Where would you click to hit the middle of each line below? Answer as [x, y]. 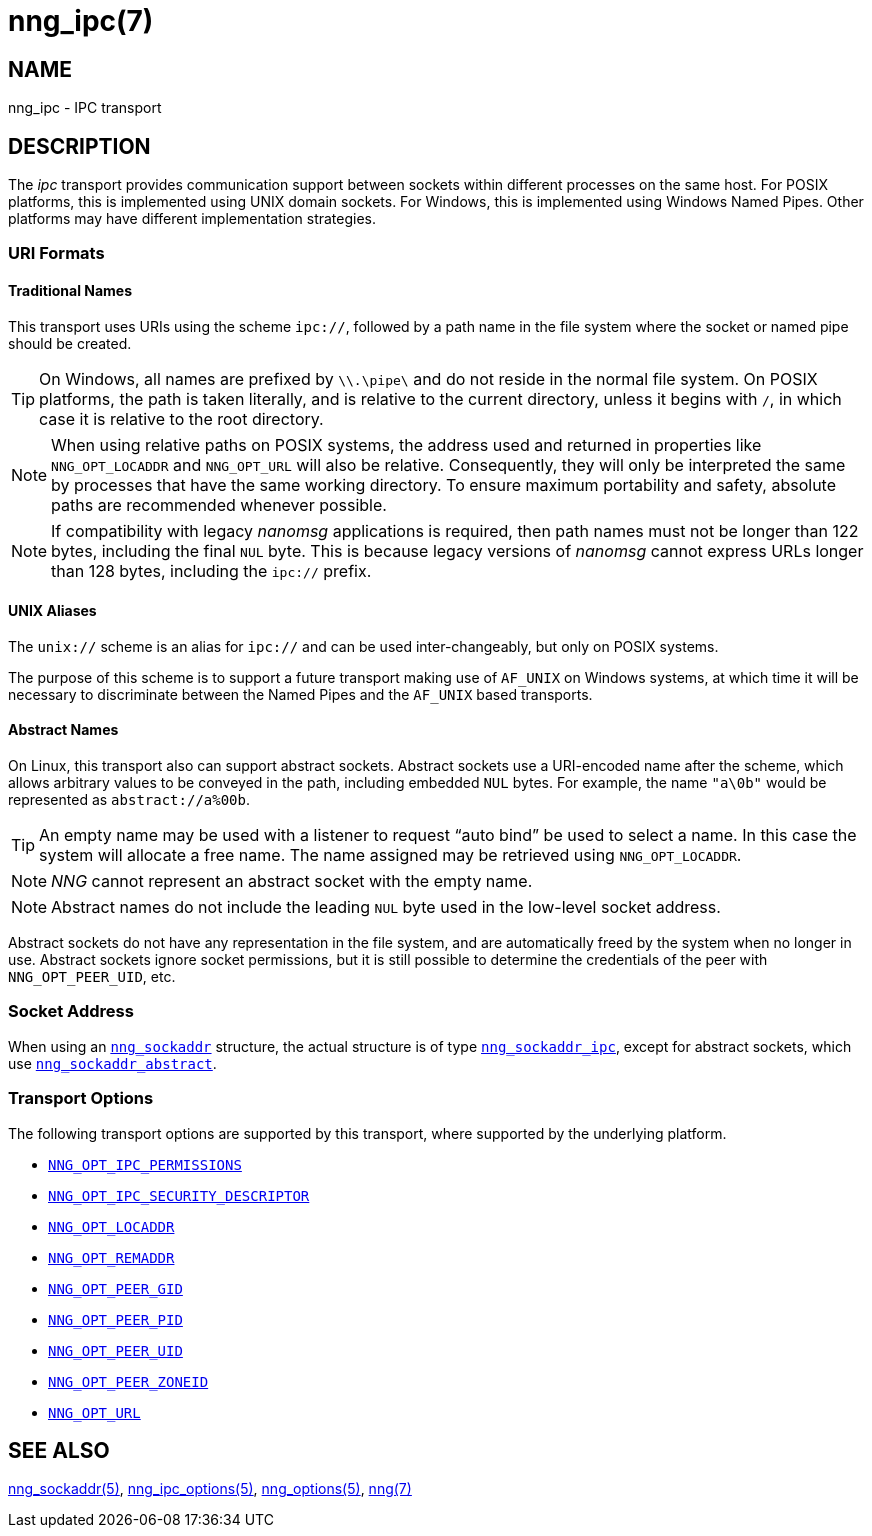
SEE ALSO [59, 1450]
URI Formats [56, 253]
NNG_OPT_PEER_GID [115, 1288]
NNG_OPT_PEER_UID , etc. [92, 977]
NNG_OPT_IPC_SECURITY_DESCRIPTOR [179, 1195]
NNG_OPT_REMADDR [111, 1257]
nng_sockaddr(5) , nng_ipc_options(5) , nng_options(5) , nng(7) [210, 1489]
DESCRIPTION [79, 146]
